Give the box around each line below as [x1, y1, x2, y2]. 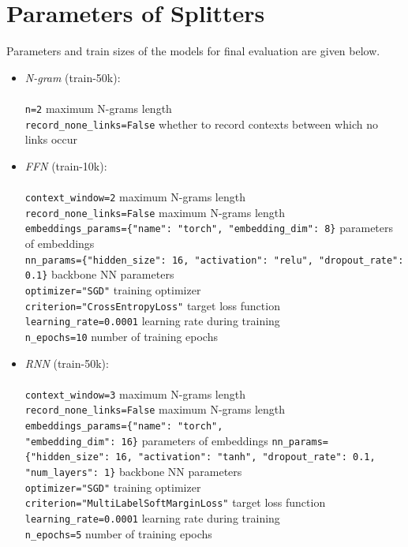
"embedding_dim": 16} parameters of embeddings [24, 432, 268, 448]
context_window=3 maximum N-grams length [24, 385, 245, 402]
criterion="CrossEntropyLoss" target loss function [24, 297, 280, 313]
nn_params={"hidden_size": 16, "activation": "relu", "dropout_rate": [24, 254, 404, 266]
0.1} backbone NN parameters [24, 266, 174, 283]
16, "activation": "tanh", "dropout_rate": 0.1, [115, 451, 376, 463]
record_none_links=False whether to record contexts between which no [24, 115, 378, 132]
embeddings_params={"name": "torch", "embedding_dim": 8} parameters [24, 219, 394, 236]
